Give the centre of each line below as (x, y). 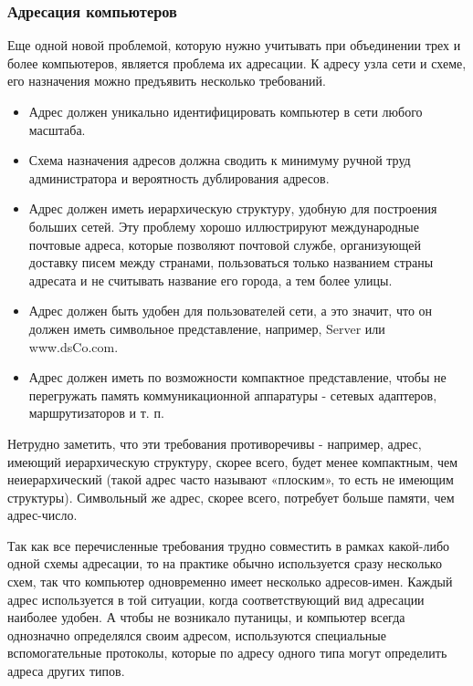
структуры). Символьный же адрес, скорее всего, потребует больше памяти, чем (231, 497)
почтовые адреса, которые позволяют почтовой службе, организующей (225, 244)
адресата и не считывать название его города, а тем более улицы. (210, 280)
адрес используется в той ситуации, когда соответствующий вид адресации (216, 599)
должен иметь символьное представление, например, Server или (207, 328)
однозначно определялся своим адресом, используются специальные (197, 634)
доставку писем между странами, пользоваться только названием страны (231, 262)
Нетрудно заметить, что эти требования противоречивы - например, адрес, (215, 443)
